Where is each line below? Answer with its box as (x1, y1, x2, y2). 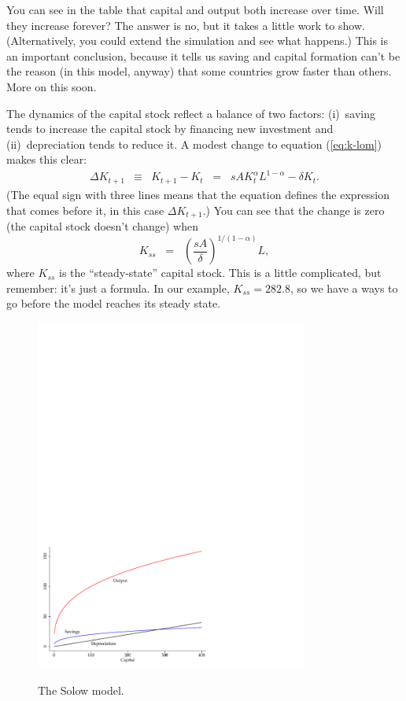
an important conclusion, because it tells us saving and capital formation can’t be (6, 47, 400, 64)
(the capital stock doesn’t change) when (6, 217, 198, 234)
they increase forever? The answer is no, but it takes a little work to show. (6, 17, 365, 33)
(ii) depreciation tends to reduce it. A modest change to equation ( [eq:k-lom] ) (6, 135, 382, 152)
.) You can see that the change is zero (202, 201, 385, 218)
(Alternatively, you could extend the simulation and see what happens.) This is (6, 32, 389, 49)
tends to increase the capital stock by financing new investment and (6, 120, 334, 137)
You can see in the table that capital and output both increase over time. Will (6, 2, 384, 17)
